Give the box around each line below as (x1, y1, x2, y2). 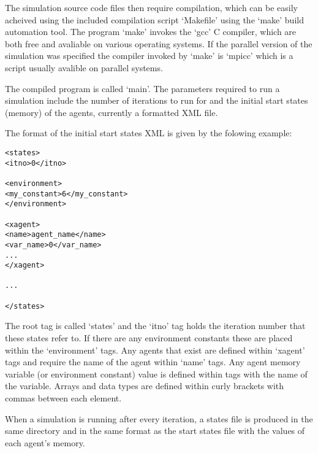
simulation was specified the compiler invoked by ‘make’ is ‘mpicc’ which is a (5, 49, 293, 62)
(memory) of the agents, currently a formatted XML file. (5, 106, 218, 118)
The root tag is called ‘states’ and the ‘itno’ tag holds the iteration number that (5, 319, 306, 332)
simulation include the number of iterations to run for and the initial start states (5, 94, 308, 107)
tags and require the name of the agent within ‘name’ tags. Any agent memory (5, 355, 301, 368)
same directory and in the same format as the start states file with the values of (5, 424, 305, 437)
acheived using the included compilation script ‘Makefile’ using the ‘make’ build (5, 13, 304, 26)
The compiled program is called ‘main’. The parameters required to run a (5, 82, 280, 95)
